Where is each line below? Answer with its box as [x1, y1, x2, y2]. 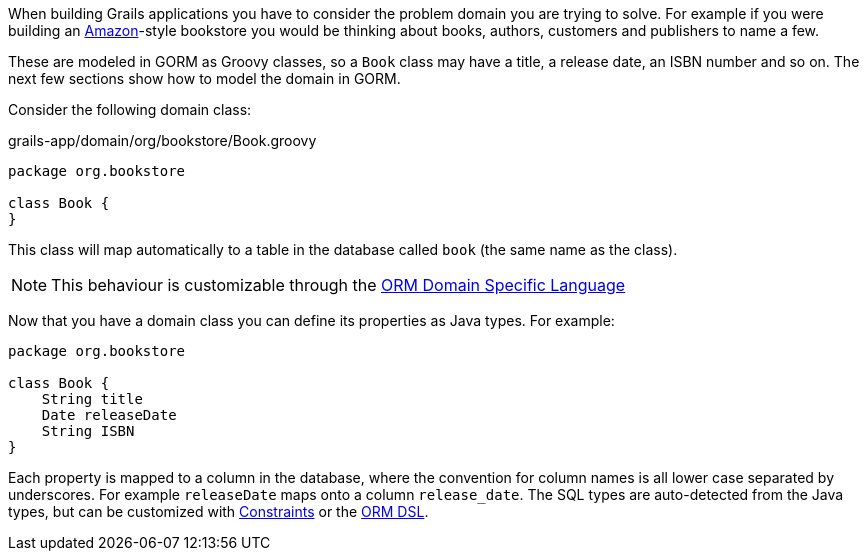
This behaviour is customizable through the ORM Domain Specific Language [51, 275, 626, 295]
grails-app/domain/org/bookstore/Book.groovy [8, 132, 317, 149]
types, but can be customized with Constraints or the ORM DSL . [8, 503, 429, 520]
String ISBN [41, 423, 135, 439]
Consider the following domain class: [8, 101, 252, 118]
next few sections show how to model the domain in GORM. [8, 70, 401, 87]
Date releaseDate [41, 407, 177, 423]
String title [41, 391, 143, 407]
